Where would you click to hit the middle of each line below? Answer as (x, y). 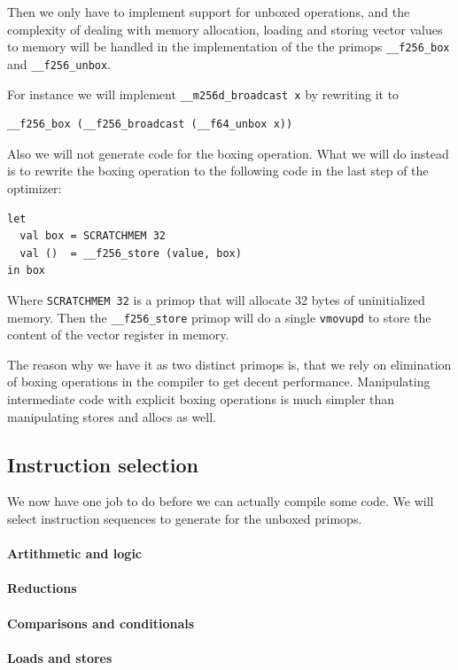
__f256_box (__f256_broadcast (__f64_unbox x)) (150, 125)
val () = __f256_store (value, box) (131, 253)
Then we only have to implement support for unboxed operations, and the (209, 12)
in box (26, 271)
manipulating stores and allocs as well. (112, 416)
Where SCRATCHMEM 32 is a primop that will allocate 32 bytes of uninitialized (216, 299)
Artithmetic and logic (75, 553)
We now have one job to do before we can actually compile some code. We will (221, 501)
